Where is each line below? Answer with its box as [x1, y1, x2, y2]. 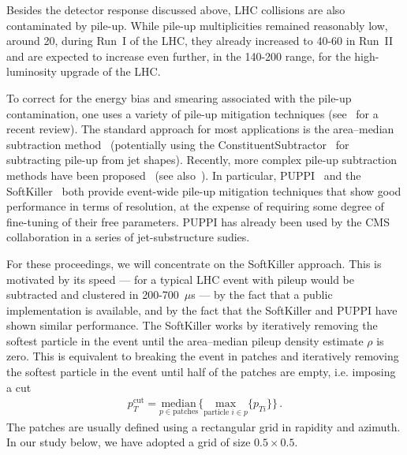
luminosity [6, 63, 57, 80]
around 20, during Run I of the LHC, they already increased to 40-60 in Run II [6, 32, 394, 49]
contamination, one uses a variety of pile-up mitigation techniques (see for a [6, 105, 379, 121]
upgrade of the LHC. [60, 63, 161, 80]
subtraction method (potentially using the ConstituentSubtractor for [6, 136, 349, 152]
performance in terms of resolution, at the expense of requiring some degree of [6, 198, 384, 214]
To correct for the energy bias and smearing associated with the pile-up [6, 89, 352, 106]
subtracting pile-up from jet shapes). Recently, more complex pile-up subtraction [6, 151, 397, 168]
